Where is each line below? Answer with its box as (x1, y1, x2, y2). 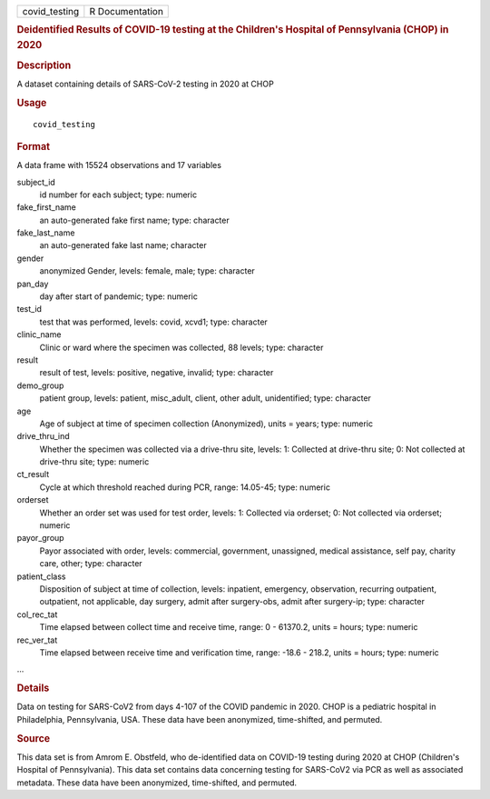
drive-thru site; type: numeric (39, 456, 150, 467)
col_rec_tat (16, 609, 58, 620)
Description (16, 59, 72, 72)
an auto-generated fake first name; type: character (39, 215, 230, 225)
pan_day (16, 278, 49, 289)
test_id (16, 304, 43, 315)
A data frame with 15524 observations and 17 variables (16, 160, 222, 171)
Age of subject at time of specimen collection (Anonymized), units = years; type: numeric (39, 418, 374, 429)
